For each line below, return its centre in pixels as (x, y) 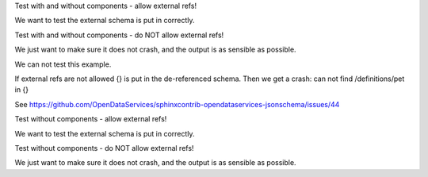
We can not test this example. (63, 64)
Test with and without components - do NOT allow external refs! (119, 35)
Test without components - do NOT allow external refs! (104, 148)
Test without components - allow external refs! (91, 119)
